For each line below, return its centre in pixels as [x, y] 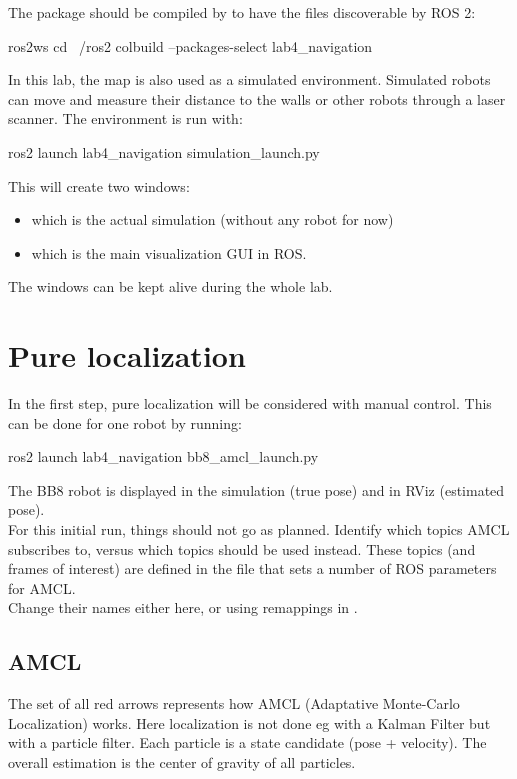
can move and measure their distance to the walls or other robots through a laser [257, 98]
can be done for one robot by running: [125, 422]
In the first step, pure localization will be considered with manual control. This [250, 403]
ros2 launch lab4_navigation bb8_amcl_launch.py [163, 456]
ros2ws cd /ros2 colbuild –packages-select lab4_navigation [190, 45]
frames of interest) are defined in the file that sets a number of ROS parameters [252, 568]
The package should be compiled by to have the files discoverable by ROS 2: [242, 12]
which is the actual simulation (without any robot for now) [212, 219]
